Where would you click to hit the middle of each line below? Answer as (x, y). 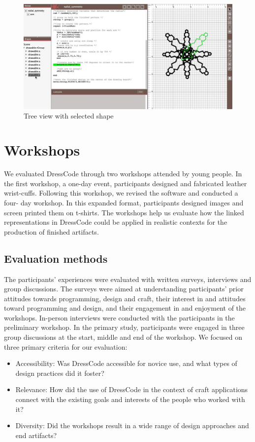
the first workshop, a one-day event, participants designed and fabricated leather (126, 183)
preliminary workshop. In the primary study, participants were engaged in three (124, 327)
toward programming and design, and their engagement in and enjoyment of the (125, 308)
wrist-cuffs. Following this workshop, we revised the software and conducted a (121, 193)
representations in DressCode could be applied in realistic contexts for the (116, 222)
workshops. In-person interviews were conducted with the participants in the (119, 317)
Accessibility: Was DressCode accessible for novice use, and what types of (126, 363)
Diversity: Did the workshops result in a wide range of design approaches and (132, 425)
